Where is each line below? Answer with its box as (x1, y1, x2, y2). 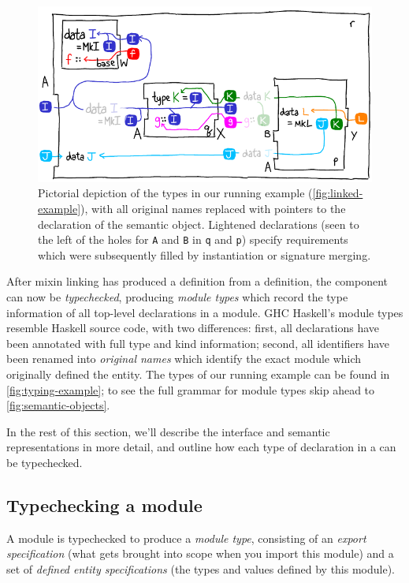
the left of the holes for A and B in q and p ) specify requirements (38, 231, 348, 248)
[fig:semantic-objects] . (6, 397, 110, 413)
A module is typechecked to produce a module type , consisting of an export (6, 529, 366, 546)
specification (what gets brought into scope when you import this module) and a (6, 545, 394, 562)
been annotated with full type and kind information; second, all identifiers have (6, 334, 390, 351)
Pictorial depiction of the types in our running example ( (38, 185, 313, 201)
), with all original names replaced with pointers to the (80, 200, 346, 216)
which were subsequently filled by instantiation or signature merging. (38, 246, 371, 263)
